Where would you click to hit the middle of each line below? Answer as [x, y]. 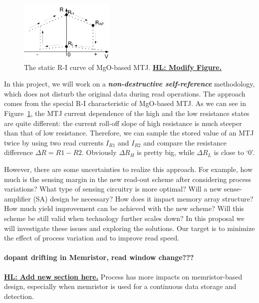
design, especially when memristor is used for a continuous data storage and [120, 286]
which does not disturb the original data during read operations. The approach [125, 93]
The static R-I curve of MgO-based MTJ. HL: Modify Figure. [123, 67]
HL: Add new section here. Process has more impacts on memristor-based [123, 276]
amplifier [17, 198]
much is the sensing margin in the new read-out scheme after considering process [128, 179]
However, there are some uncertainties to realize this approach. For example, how [129, 169]
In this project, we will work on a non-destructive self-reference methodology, [129, 84]
